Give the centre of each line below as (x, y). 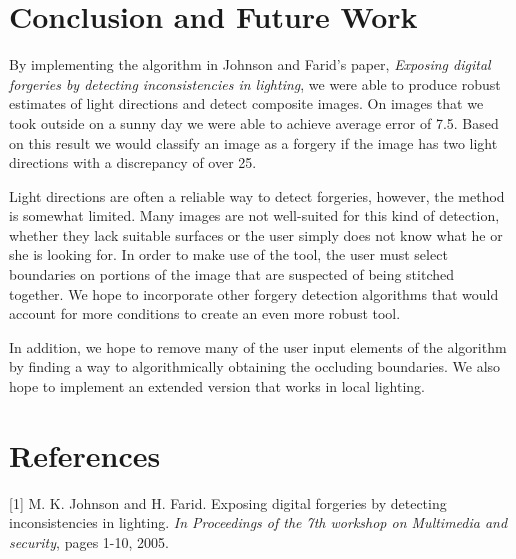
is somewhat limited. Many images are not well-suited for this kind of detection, (254, 215)
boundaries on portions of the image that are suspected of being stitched (232, 274)
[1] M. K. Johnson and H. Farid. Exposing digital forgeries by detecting (228, 502)
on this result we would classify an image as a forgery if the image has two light (253, 142)
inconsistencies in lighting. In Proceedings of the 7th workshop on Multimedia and (258, 522)
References (85, 454)
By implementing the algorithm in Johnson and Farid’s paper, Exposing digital (250, 64)
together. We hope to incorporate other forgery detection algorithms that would (254, 293)
